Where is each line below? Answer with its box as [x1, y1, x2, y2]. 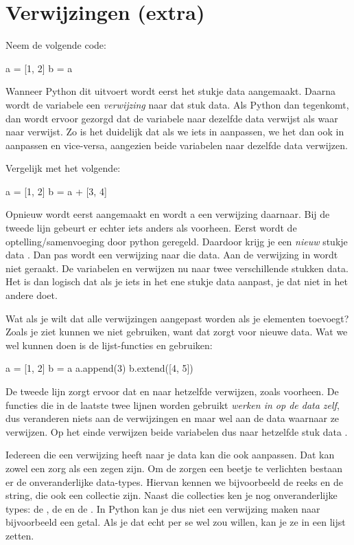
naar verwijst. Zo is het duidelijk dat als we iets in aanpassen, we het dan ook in [5, 124, 344, 139]
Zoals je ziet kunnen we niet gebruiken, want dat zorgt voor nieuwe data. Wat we [5, 324, 348, 339]
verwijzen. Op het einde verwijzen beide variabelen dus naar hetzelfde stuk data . [5, 424, 348, 438]
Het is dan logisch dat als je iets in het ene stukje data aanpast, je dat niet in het [5, 274, 348, 289]
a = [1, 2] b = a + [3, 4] [5, 183, 107, 198]
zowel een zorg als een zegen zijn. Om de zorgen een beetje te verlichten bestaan [5, 460, 342, 475]
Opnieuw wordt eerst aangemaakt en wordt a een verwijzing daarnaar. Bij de [5, 207, 330, 221]
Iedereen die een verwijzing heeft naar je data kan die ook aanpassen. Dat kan [5, 447, 335, 462]
